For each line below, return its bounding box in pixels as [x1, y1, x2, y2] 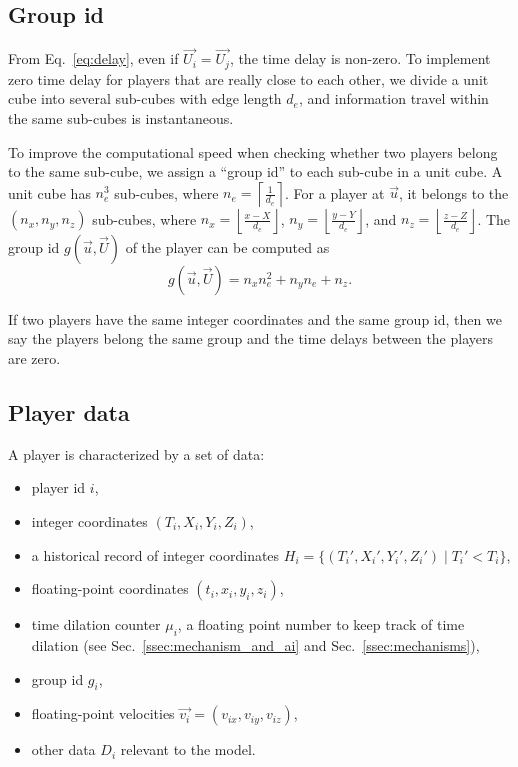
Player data [8, 397, 130, 428]
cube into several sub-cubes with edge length [8, 88, 282, 109]
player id [31, 477, 86, 498]
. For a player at [285, 182, 385, 203]
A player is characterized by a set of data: [8, 443, 265, 464]
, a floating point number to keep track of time [177, 614, 465, 635]
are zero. [8, 348, 61, 369]
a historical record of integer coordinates [31, 544, 280, 565]
